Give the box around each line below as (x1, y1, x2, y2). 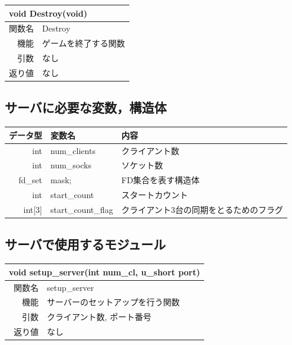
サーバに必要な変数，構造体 (5, 98, 167, 117)
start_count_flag (50, 203, 113, 215)
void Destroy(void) (9, 7, 87, 19)
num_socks (50, 159, 91, 171)
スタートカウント (121, 189, 188, 201)
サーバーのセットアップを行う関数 (47, 296, 180, 308)
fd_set (18, 174, 42, 186)
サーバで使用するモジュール (5, 235, 166, 253)
